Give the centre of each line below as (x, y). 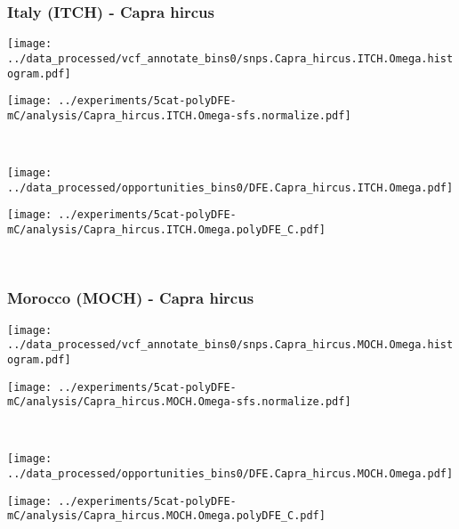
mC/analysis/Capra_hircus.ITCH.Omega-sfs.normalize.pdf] (179, 115)
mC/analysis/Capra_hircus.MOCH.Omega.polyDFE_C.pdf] (166, 516)
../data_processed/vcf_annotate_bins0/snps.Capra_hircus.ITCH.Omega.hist (230, 58)
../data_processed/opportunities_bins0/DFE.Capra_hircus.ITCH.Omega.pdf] (230, 187)
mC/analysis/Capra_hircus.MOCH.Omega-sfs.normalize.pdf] (179, 402)
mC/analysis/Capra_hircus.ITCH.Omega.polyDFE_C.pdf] (166, 230)
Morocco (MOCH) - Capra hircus (131, 298)
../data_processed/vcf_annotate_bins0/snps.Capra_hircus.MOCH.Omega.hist (230, 345)
